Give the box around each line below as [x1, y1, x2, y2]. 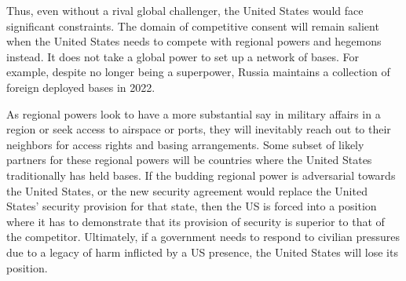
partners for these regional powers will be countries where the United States [6, 151, 372, 168]
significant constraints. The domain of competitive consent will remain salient [6, 17, 379, 34]
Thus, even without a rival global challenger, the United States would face [6, 2, 364, 18]
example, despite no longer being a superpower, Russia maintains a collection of [6, 64, 390, 80]
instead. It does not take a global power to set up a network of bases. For [6, 48, 360, 64]
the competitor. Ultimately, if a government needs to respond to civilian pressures [6, 228, 401, 245]
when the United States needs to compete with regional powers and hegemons [6, 33, 382, 49]
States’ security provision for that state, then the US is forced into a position [6, 198, 377, 214]
